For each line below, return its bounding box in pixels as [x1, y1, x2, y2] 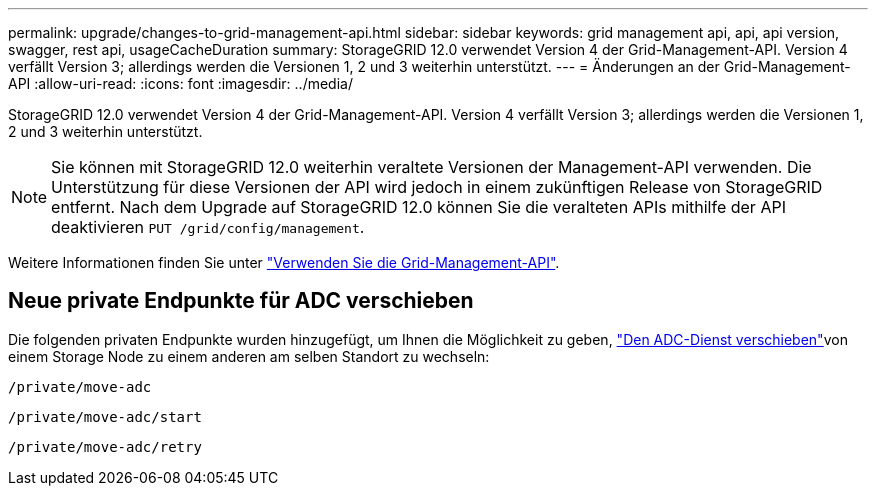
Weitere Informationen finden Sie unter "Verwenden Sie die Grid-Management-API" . [8, 254, 560, 271]
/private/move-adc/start [8, 408, 202, 425]
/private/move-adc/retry [8, 438, 202, 455]
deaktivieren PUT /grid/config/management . [51, 217, 365, 237]
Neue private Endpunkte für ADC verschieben [8, 288, 474, 314]
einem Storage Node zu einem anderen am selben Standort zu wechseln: [8, 347, 490, 365]
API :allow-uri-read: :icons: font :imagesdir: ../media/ [8, 75, 353, 92]
